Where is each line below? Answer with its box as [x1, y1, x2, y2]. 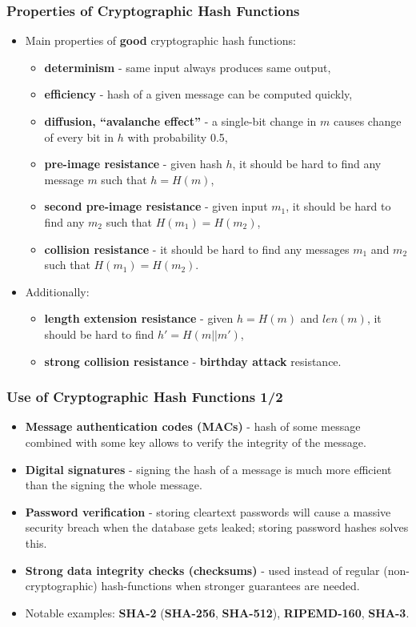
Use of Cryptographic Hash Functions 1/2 [6, 387, 283, 407]
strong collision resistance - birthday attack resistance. [44, 352, 342, 369]
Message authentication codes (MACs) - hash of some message [25, 418, 361, 435]
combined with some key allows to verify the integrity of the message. [25, 433, 366, 450]
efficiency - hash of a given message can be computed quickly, [44, 86, 353, 102]
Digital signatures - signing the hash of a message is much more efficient [25, 460, 392, 477]
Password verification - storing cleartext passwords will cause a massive [25, 503, 391, 520]
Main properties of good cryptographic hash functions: [25, 32, 296, 49]
